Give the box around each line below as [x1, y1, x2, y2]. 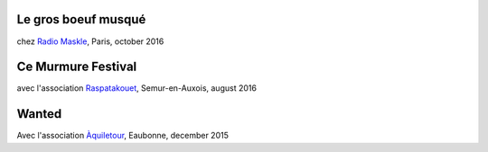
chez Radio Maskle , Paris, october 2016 [16, 36, 164, 47]
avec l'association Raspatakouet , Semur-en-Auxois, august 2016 [16, 83, 258, 94]
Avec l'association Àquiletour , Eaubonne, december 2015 [16, 130, 230, 141]
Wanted [16, 106, 62, 121]
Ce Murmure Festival [16, 59, 137, 75]
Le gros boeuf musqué [16, 12, 146, 27]
